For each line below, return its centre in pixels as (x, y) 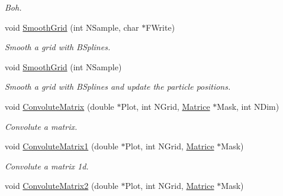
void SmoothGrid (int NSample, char (72, 27)
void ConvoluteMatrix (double (60, 106)
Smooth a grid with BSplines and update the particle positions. (118, 86)
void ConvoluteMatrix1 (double (62, 146)
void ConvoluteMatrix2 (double (62, 186)
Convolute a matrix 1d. (47, 166)
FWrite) (160, 27)
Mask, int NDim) (248, 106)
